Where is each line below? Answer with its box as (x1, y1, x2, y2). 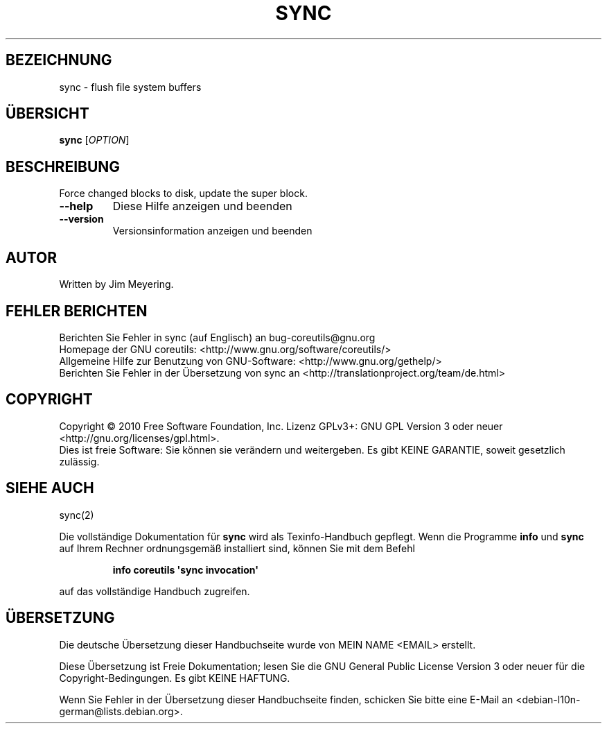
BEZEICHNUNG (6, 51, 112, 69)
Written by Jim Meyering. (59, 278, 174, 291)
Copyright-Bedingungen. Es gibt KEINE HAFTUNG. (59, 671, 290, 684)
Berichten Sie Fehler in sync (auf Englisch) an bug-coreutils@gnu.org (59, 331, 376, 343)
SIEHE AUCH (6, 479, 94, 497)
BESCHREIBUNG (6, 157, 121, 175)
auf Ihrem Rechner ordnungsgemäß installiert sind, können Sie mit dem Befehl (59, 542, 415, 554)
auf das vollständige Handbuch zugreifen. (59, 585, 250, 597)
